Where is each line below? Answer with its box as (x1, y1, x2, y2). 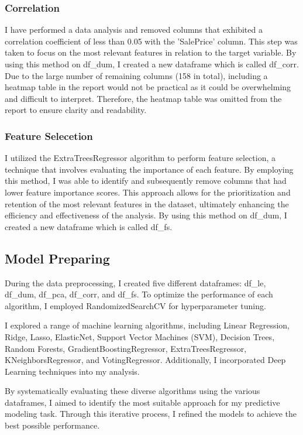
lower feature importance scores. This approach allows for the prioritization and (5, 186, 291, 198)
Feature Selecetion (5, 128, 93, 143)
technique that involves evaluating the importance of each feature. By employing (5, 163, 294, 175)
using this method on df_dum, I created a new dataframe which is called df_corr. (5, 58, 299, 70)
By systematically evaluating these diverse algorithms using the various (5, 385, 260, 397)
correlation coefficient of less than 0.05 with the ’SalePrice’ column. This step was (5, 35, 298, 47)
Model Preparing (5, 249, 110, 267)
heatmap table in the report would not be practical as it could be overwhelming (5, 81, 291, 93)
